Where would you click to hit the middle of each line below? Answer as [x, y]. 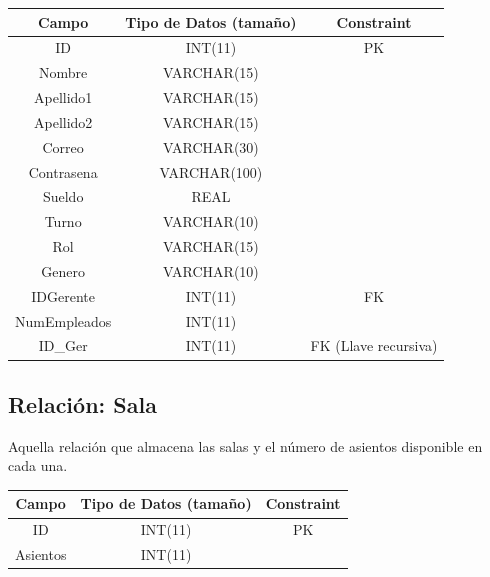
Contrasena [63, 171]
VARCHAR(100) [211, 171]
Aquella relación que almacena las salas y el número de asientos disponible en [245, 445]
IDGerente [63, 295]
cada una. [38, 465]
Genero [63, 270]
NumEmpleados [63, 320]
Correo [63, 146]
